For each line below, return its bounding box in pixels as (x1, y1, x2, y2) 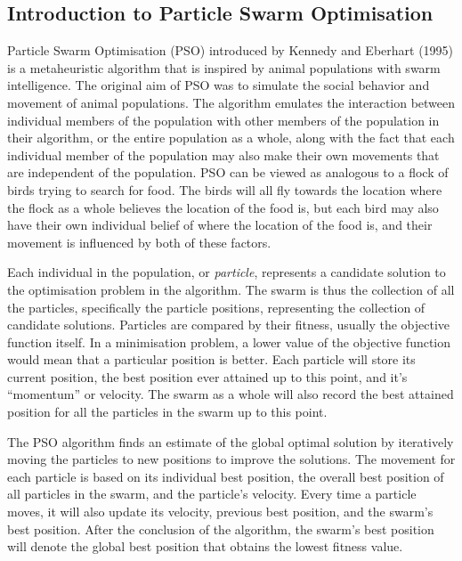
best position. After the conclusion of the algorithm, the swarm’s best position (7, 519, 434, 538)
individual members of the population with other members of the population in (7, 110, 440, 129)
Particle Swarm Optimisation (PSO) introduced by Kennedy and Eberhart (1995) (7, 41, 454, 60)
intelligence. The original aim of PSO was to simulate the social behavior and (7, 76, 430, 94)
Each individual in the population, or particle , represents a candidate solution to (7, 263, 446, 281)
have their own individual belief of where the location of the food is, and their (7, 215, 433, 234)
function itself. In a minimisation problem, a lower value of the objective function (7, 332, 451, 351)
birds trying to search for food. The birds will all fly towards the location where (7, 180, 442, 199)
